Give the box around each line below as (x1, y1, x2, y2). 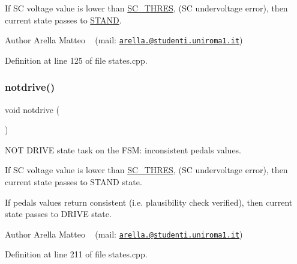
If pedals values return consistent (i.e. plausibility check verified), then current (5, 195, 293, 208)
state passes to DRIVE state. (5, 207, 112, 220)
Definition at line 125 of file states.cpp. (5, 54, 148, 66)
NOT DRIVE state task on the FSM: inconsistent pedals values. (5, 143, 242, 156)
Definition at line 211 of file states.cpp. (5, 248, 148, 260)
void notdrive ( (5, 103, 60, 115)
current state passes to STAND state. (5, 176, 142, 188)
